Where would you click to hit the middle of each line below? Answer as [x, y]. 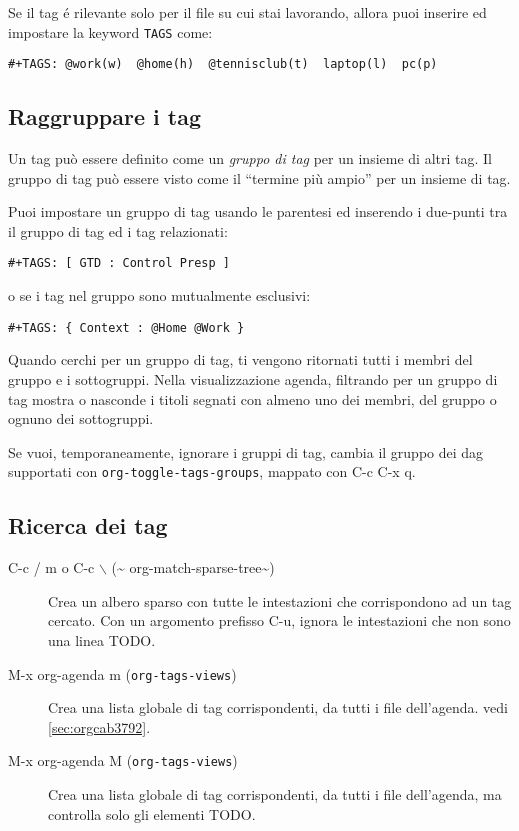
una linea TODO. [102, 640]
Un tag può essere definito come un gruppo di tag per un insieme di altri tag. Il [250, 158]
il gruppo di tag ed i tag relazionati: [118, 230]
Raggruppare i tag [104, 116]
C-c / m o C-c [51, 567]
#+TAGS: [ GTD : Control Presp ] [119, 263]
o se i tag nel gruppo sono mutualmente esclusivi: [159, 295]
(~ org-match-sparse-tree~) [193, 567]
